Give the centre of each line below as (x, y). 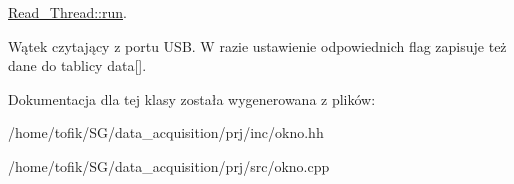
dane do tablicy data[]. (77, 65)
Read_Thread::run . (67, 12)
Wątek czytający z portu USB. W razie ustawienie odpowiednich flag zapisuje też (257, 45)
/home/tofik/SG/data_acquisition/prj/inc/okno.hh (166, 132)
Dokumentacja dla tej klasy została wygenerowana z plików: (192, 98)
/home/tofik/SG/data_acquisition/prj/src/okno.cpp (169, 165)
